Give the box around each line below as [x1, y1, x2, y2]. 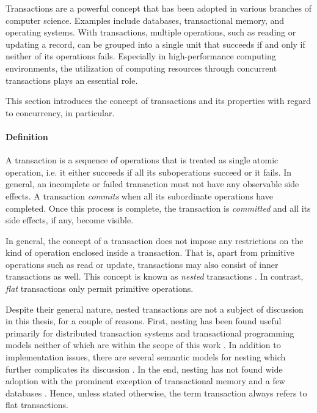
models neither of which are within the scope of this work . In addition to [5, 338, 281, 351]
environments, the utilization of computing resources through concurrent [5, 61, 277, 74]
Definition [5, 130, 48, 143]
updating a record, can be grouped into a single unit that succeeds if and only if [5, 37, 305, 50]
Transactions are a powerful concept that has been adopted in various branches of [5, 2, 312, 14]
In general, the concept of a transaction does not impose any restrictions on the [5, 234, 304, 247]
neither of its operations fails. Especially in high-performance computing [5, 50, 276, 62]
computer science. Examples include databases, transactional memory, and [5, 13, 285, 26]
